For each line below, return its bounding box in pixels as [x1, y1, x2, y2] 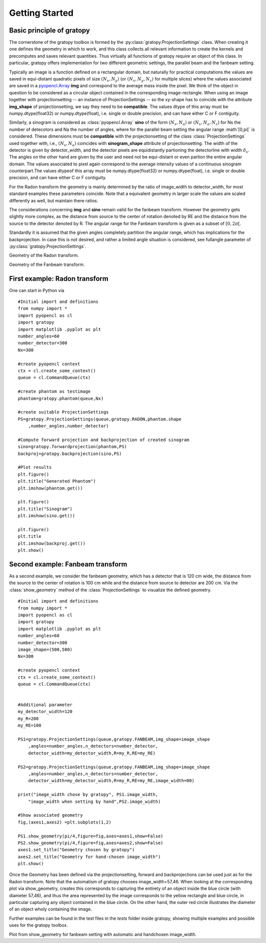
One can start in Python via [9, 287, 65, 293]
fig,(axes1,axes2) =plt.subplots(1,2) [18, 819, 112, 825]
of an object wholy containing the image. [9, 906, 92, 912]
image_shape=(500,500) [18, 646, 73, 652]
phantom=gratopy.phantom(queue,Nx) [18, 395, 104, 401]
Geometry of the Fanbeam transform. [9, 262, 85, 267]
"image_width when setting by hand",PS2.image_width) [28, 798, 161, 804]
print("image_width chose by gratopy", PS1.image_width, [18, 792, 159, 797]
